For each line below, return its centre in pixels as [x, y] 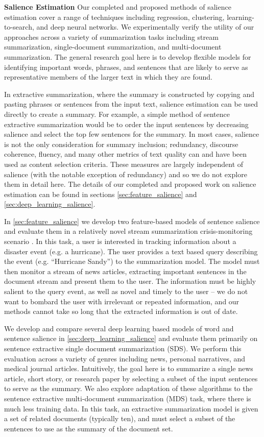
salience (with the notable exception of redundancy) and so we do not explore [126, 174]
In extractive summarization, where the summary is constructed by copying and [129, 94]
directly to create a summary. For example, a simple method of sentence [117, 114]
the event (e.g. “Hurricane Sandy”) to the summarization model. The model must [132, 261]
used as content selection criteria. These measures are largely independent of [124, 164]
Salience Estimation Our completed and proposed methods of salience [118, 7]
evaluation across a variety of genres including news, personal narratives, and [125, 358]
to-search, [19, 27]
